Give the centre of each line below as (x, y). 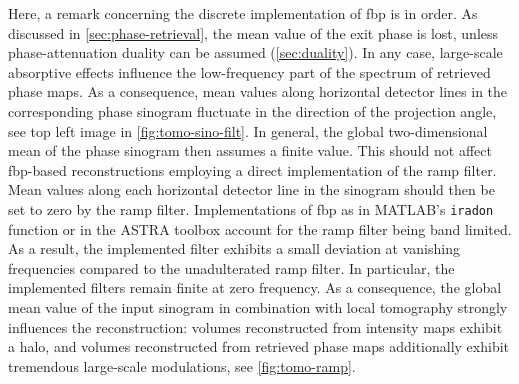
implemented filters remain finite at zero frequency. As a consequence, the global (255, 287)
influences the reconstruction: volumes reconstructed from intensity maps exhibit (255, 326)
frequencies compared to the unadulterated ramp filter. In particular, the (231, 267)
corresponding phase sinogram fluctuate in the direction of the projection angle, (252, 110)
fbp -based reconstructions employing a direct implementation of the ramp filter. (252, 169)
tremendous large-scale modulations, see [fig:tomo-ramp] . (182, 365)
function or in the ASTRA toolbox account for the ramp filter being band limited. (260, 228)
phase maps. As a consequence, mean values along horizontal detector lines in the (258, 91)
